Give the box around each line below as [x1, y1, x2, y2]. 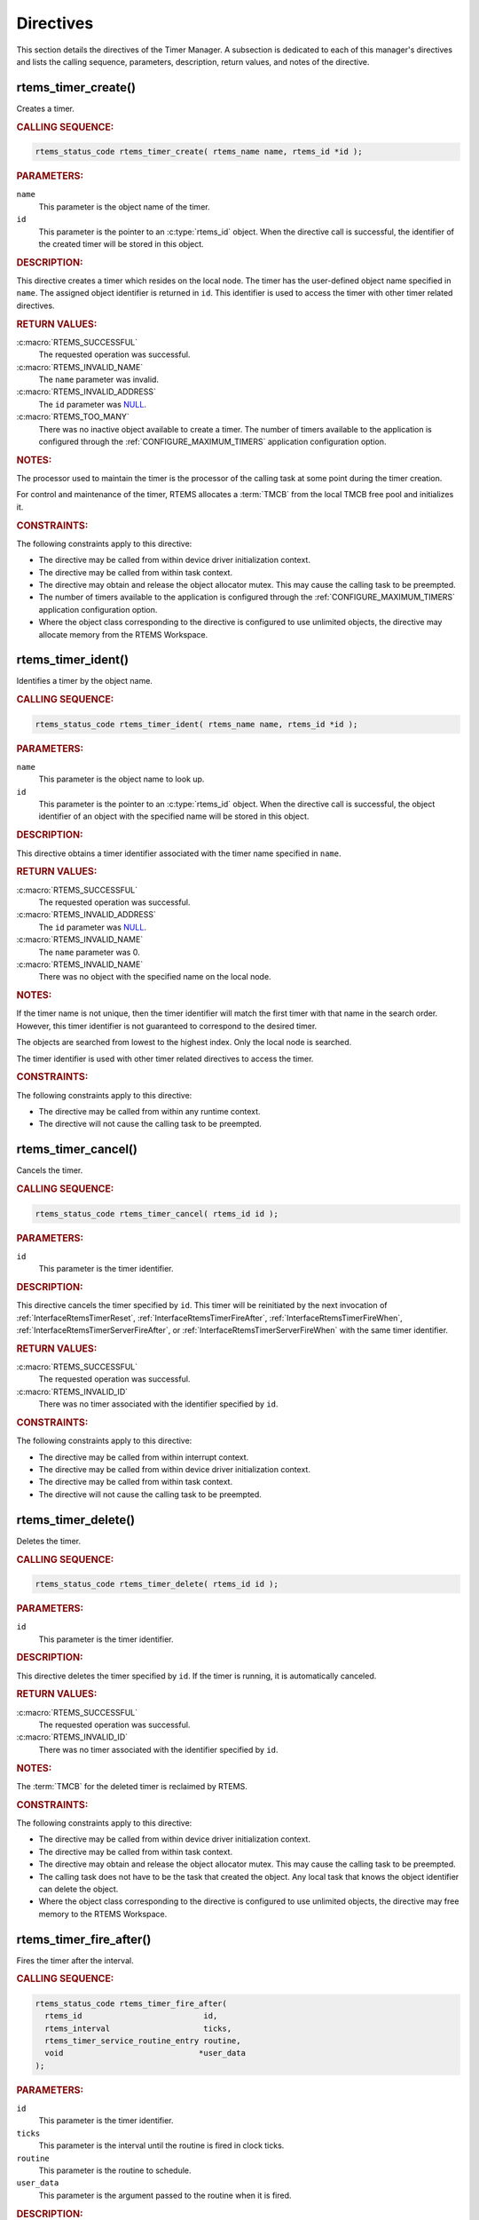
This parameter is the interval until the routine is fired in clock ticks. [38, 2140, 285, 2151]
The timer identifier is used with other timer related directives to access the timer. [16, 1053, 314, 1064]
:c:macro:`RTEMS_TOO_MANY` [16, 411, 130, 422]
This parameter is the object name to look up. [38, 773, 205, 785]
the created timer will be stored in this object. [38, 238, 204, 249]
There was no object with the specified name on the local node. [38, 971, 271, 982]
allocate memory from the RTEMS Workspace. [38, 629, 208, 639]
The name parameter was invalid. [38, 374, 160, 385]
